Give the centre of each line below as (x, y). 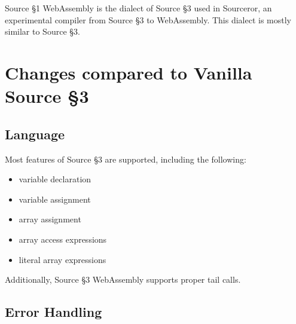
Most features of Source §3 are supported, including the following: (126, 159)
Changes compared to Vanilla (129, 72)
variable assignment (55, 199)
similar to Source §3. (42, 31)
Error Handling (54, 312)
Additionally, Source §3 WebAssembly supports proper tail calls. (123, 279)
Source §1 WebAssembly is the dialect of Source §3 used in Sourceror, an (138, 8)
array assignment (50, 219)
